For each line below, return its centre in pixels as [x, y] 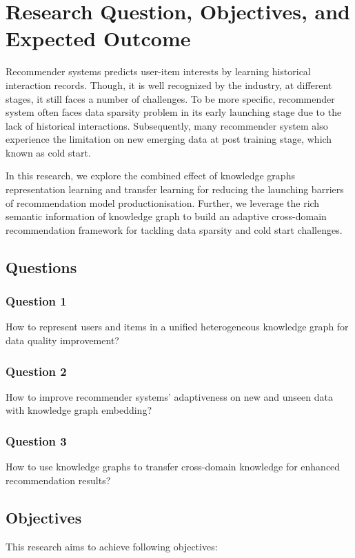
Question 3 [36, 440]
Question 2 [36, 371]
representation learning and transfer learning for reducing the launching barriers [175, 189]
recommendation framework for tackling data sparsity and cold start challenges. [174, 229]
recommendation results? [58, 480]
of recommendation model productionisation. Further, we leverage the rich [163, 202]
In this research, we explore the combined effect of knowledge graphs [150, 176]
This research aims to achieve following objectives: [112, 546]
